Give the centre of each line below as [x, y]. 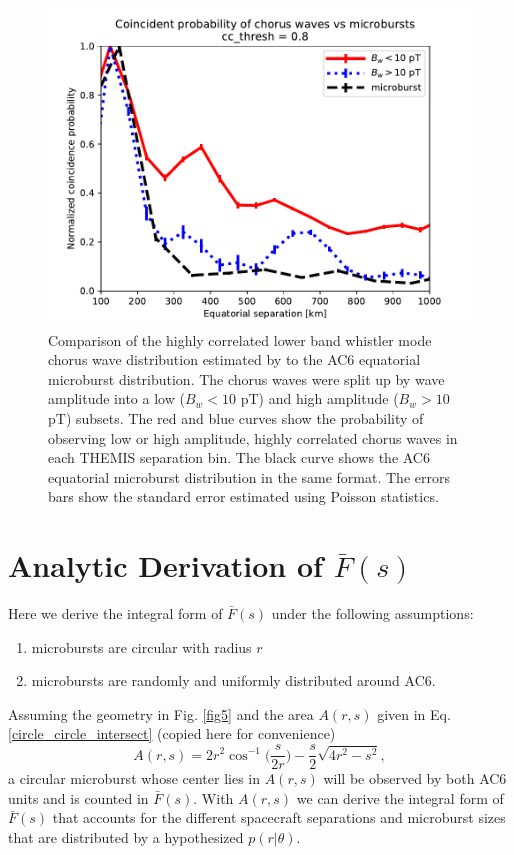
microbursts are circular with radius [141, 646]
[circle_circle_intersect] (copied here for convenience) [172, 733]
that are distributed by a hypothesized [126, 836]
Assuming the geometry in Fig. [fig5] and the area [161, 713]
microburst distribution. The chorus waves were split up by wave [246, 378]
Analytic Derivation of [165, 565]
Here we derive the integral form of [115, 613]
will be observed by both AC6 [415, 778]
